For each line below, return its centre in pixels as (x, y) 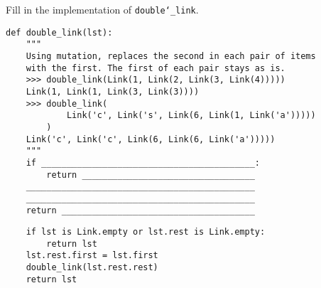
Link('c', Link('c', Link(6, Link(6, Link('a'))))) (151, 139)
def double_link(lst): (59, 32)
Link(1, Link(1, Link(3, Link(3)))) (113, 91)
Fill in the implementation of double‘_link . (102, 9)
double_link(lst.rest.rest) (92, 268)
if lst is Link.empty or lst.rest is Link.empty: (146, 232)
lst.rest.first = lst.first (92, 256)
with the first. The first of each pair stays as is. (156, 68)
